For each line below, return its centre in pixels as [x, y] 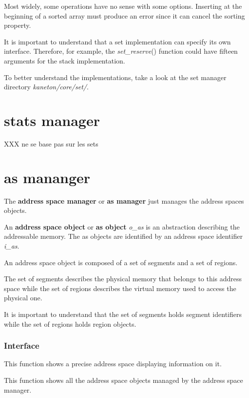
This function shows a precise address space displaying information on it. [113, 364]
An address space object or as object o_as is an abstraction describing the [122, 226]
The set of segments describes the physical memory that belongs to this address [123, 279]
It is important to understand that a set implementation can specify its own [117, 41]
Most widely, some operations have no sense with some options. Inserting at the [123, 6]
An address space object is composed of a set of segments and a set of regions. [121, 262]
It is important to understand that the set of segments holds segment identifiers [123, 314]
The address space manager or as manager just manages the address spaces [124, 200]
